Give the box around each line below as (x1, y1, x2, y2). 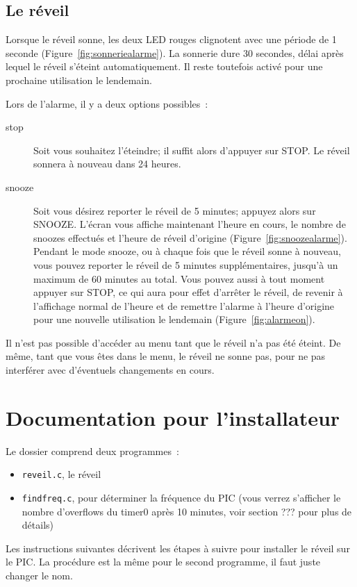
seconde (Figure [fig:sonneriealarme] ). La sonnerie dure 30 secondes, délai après (6, 45, 344, 60)
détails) (22, 518, 53, 532)
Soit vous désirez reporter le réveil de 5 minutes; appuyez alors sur (33, 203, 316, 217)
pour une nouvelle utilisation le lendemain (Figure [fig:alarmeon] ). (33, 312, 315, 326)
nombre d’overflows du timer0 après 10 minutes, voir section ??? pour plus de (22, 504, 352, 518)
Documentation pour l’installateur (6, 403, 340, 431)
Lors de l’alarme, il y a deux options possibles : (6, 96, 208, 110)
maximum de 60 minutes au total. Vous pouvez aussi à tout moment (33, 271, 325, 286)
